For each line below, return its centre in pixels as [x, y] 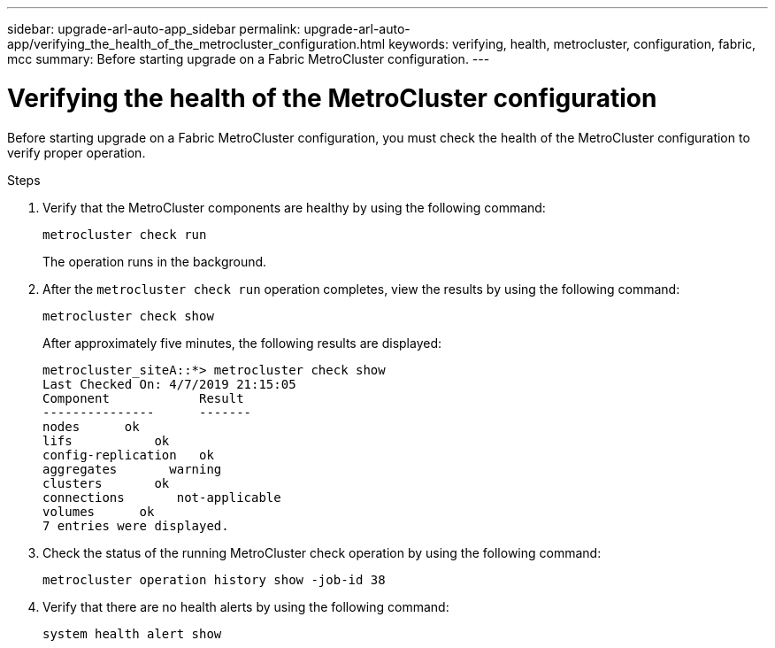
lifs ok [106, 440]
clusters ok [106, 483]
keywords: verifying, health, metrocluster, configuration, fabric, [572, 44]
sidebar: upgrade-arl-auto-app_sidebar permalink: [154, 29]
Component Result [143, 398]
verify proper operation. [77, 152]
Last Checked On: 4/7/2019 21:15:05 [169, 384]
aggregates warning [132, 469]
